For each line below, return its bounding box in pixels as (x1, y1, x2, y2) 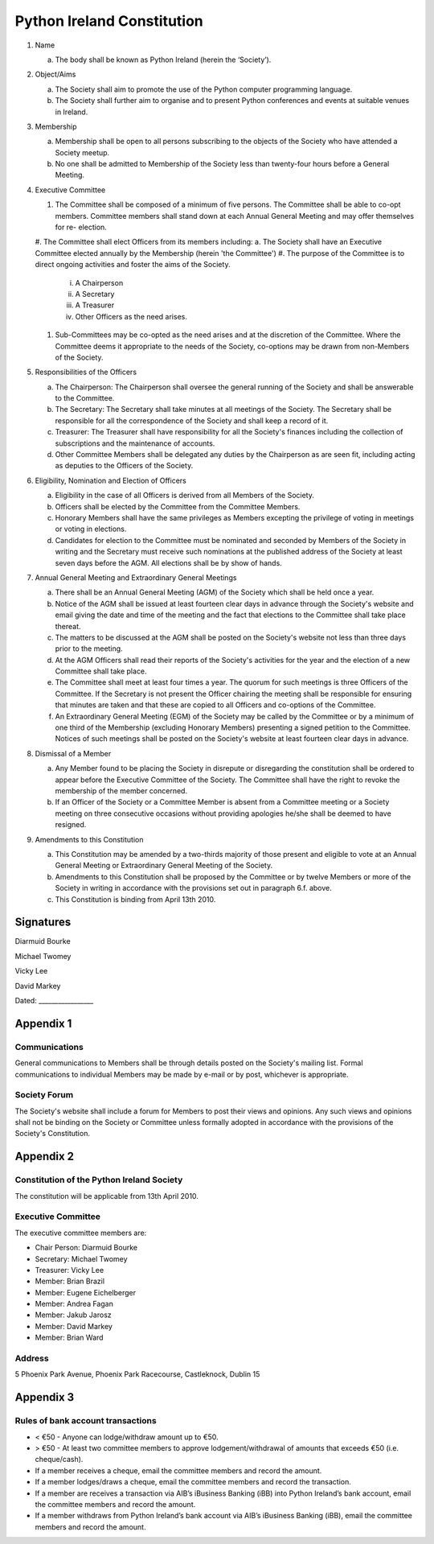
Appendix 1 (14, 1016, 72, 1030)
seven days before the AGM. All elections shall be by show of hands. (55, 558, 283, 567)
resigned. (55, 820, 87, 830)
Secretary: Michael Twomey (35, 1254, 128, 1263)
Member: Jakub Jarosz (35, 1310, 112, 1320)
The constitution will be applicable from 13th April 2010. (14, 1191, 199, 1200)
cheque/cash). (35, 1455, 84, 1464)
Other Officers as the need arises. (75, 311, 188, 321)
